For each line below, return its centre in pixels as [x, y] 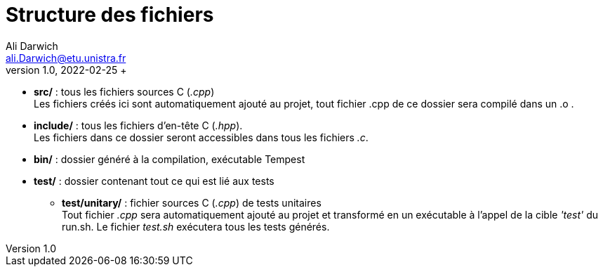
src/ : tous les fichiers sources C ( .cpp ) [124, 91]
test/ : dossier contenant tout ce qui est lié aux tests [154, 181]
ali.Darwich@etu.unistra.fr [66, 58]
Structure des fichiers [110, 15]
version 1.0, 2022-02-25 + [66, 70]
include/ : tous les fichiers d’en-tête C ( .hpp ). [138, 125]
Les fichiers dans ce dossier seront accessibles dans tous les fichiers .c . [201, 137]
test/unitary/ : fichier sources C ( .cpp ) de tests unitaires [192, 202]
